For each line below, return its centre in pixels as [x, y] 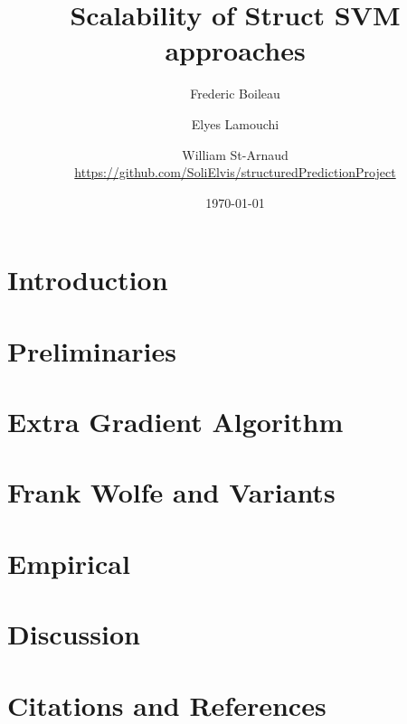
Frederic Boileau [235, 94]
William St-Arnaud [235, 154]
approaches [235, 50]
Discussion [74, 634]
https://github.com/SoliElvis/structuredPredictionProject [235, 172]
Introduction [88, 280]
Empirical [69, 563]
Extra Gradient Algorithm [175, 422]
